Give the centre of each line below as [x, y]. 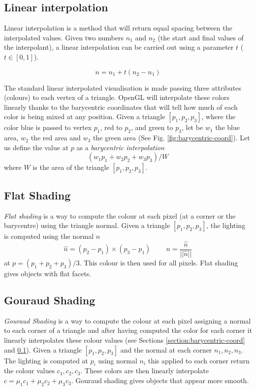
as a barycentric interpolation [120, 147]
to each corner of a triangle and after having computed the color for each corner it [128, 330]
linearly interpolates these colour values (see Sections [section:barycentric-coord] [125, 340]
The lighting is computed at [46, 360]
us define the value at [36, 147]
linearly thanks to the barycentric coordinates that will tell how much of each [121, 107]
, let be [192, 127]
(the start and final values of [201, 37]
